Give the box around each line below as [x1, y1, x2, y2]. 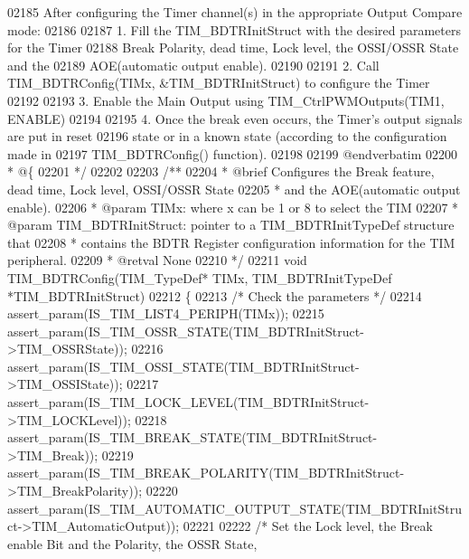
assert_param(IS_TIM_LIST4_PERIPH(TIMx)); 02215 [7, 304, 324, 323]
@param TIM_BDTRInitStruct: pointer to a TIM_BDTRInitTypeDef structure [7, 215, 455, 234]
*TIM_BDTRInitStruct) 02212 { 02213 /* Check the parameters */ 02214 [7, 286, 422, 305]
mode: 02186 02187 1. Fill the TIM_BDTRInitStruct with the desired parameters [7, 20, 461, 39]
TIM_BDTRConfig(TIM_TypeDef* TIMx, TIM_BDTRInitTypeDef [7, 268, 392, 287]
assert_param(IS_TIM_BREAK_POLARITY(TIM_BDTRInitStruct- [7, 463, 405, 482]
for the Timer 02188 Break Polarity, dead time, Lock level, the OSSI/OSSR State [7, 38, 459, 57]
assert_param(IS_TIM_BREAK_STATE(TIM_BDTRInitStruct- [7, 428, 378, 447]
